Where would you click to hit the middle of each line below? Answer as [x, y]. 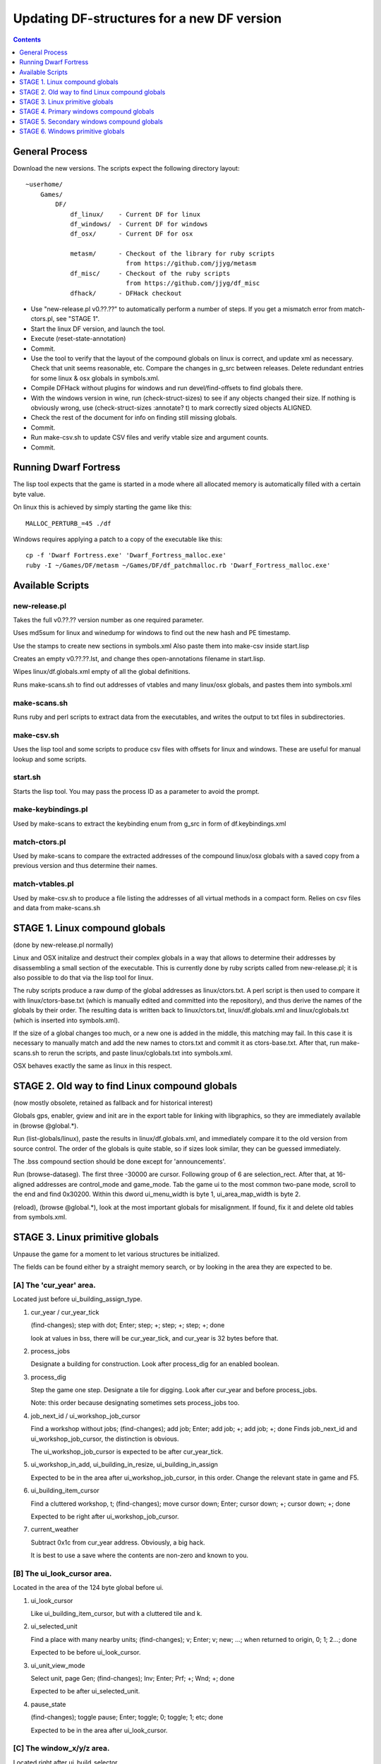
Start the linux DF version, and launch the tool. [98, 329]
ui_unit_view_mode [58, 1665]
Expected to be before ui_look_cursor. [86, 1653]
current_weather [55, 1529]
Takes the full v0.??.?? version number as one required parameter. [108, 620]
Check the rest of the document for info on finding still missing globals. [134, 418]
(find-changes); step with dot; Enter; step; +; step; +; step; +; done [128, 1325]
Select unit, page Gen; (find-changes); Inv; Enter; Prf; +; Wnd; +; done [133, 1679]
